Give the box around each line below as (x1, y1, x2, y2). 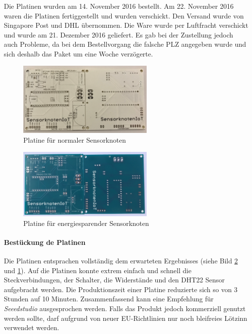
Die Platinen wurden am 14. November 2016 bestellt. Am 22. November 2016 (4, 1, 234, 11)
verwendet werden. (4, 322, 59, 333)
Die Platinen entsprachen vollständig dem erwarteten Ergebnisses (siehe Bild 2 (4, 256, 238, 265)
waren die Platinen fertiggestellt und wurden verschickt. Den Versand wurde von (4, 10, 244, 20)
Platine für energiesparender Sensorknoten (23, 218, 149, 228)
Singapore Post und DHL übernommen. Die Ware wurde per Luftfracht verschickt (4, 20, 249, 30)
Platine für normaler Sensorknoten (23, 135, 126, 145)
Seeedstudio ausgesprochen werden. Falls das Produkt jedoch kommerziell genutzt (4, 303, 246, 313)
